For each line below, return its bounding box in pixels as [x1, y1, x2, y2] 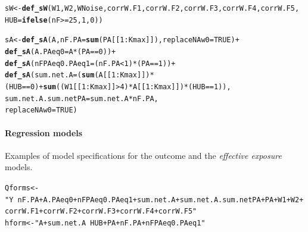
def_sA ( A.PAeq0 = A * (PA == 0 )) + [5, 47, 116, 56]
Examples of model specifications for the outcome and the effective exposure [5, 149, 282, 161]
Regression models [5, 126, 83, 139]
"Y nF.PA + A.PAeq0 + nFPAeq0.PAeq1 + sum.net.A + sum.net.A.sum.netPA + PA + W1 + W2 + [5, 195, 304, 204]
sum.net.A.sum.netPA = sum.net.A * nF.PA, [5, 94, 158, 103]
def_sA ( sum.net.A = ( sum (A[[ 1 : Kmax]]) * [5, 71, 154, 80]
